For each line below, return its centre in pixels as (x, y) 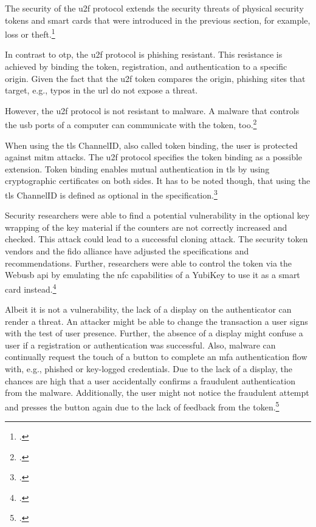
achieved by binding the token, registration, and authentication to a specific (146, 66)
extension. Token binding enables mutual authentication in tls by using (137, 168)
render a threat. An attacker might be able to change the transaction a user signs (156, 321)
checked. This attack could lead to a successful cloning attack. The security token (156, 239)
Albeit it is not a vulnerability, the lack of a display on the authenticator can (148, 309)
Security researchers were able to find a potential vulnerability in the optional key (157, 215)
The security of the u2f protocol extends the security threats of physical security (154, 8)
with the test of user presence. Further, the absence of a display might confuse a (154, 333)
